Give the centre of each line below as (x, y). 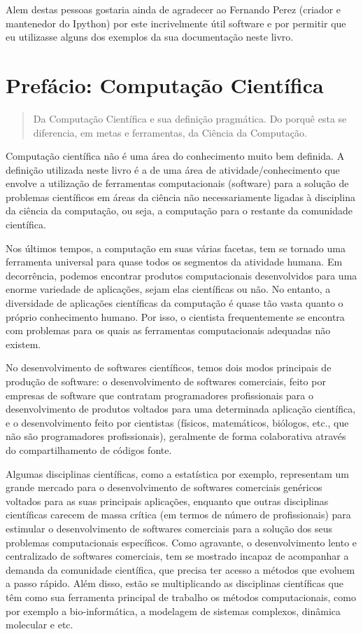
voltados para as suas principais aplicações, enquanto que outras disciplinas (167, 501)
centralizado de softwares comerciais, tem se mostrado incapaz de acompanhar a (177, 556)
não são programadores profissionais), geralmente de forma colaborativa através (176, 436)
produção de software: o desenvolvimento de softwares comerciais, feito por (166, 381)
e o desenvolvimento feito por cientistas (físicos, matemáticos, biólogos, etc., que (177, 422)
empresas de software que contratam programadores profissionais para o (159, 395)
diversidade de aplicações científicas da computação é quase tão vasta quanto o (175, 303)
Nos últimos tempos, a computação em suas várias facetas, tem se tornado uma (176, 248)
